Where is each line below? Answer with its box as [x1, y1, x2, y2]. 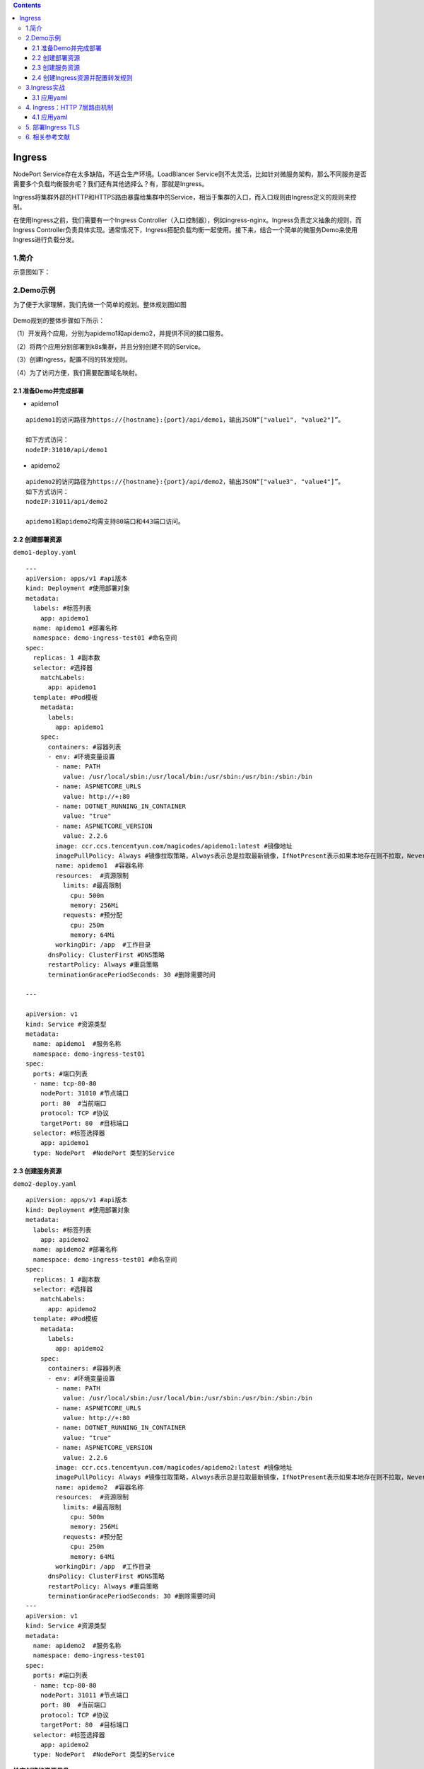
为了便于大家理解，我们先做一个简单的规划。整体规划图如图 [13, 300, 187, 309]
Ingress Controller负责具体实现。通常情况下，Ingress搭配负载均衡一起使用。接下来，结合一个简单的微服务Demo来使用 [13, 225, 358, 234]
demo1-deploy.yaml [13, 548, 77, 557]
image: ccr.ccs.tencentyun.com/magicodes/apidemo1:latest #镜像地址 [55, 842, 293, 850]
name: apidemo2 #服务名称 [33, 1642, 122, 1650]
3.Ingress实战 [25, 83, 65, 92]
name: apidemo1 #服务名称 [33, 1040, 122, 1048]
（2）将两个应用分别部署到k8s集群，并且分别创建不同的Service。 [13, 342, 205, 350]
